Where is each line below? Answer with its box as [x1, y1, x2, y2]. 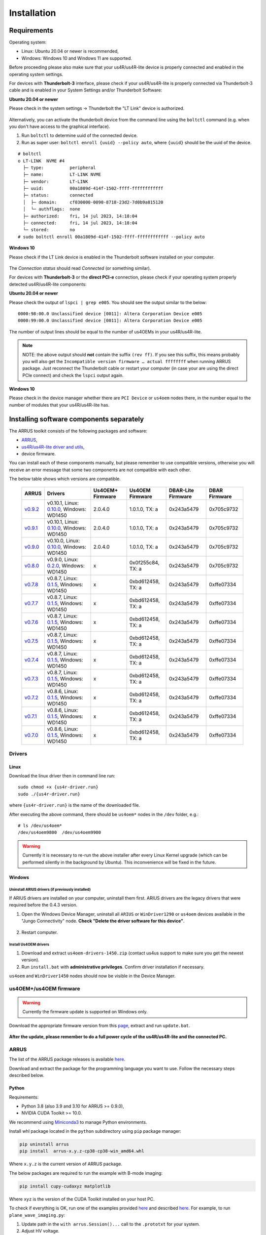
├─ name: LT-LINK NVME [23, 172, 101, 177]
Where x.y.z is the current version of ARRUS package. [9, 1161, 123, 1167]
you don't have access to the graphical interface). [9, 123, 110, 129]
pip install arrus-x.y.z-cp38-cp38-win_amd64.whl [19, 1149, 145, 1154]
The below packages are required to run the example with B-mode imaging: [9, 1170, 163, 1176]
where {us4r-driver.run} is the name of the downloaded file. [9, 802, 140, 808]
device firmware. [21, 451, 56, 456]
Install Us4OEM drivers [9, 942, 49, 947]
